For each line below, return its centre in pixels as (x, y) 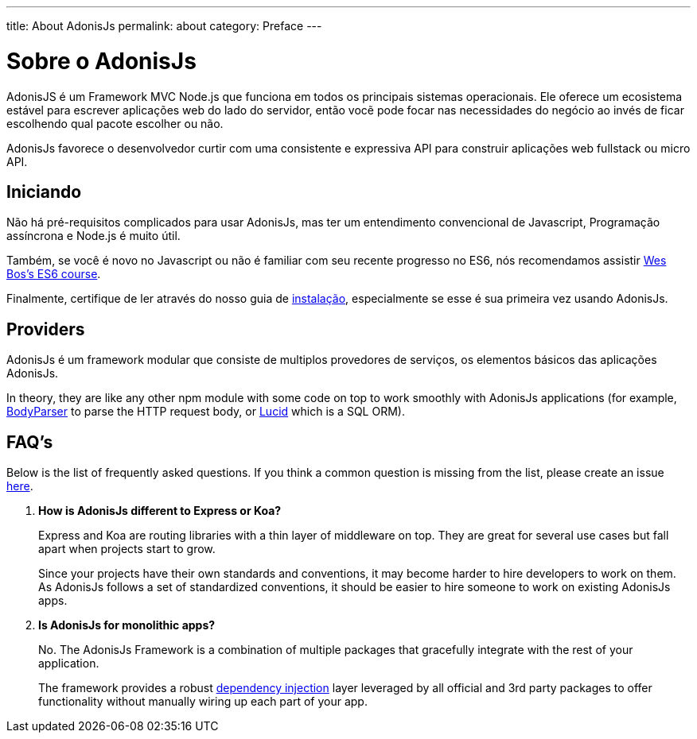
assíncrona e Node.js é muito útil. (93, 236)
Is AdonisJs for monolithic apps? (127, 625)
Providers (46, 329)
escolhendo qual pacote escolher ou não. (115, 123)
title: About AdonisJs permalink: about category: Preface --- (164, 26)
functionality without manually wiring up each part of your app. (203, 702)
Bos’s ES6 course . (54, 274)
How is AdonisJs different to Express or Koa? (160, 511)
